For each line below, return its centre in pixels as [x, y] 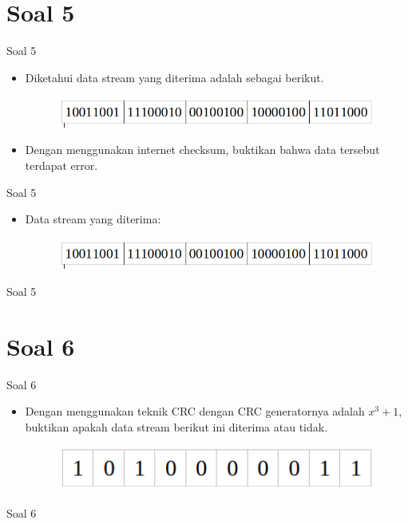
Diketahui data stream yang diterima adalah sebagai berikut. [174, 77]
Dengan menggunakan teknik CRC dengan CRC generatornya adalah [195, 411]
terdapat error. [61, 165]
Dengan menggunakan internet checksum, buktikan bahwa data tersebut [202, 150]
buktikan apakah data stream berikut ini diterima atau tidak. [176, 426]
